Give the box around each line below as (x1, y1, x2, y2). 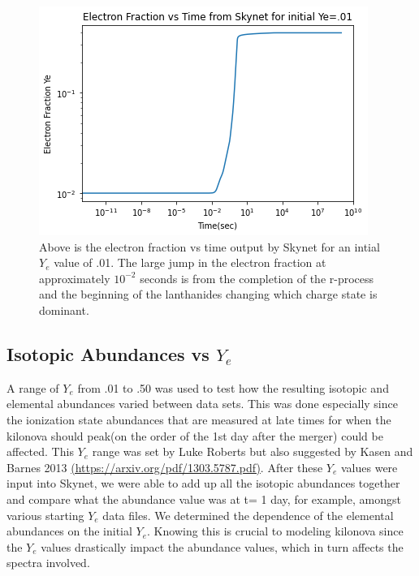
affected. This (6, 443, 74, 460)
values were (340, 458, 398, 475)
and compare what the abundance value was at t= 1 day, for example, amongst (6, 490, 401, 507)
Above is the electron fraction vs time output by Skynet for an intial (39, 238, 380, 255)
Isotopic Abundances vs (6, 341, 209, 366)
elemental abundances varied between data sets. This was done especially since (6, 395, 398, 412)
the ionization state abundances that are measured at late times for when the (6, 411, 391, 428)
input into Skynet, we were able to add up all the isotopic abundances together (6, 475, 400, 492)
